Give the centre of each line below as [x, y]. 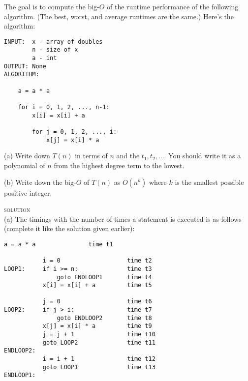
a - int [45, 58]
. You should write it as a [202, 156]
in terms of [91, 156]
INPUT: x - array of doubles [53, 42]
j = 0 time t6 [97, 302]
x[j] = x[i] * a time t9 [97, 326]
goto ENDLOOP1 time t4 [104, 277]
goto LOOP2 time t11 [99, 342]
